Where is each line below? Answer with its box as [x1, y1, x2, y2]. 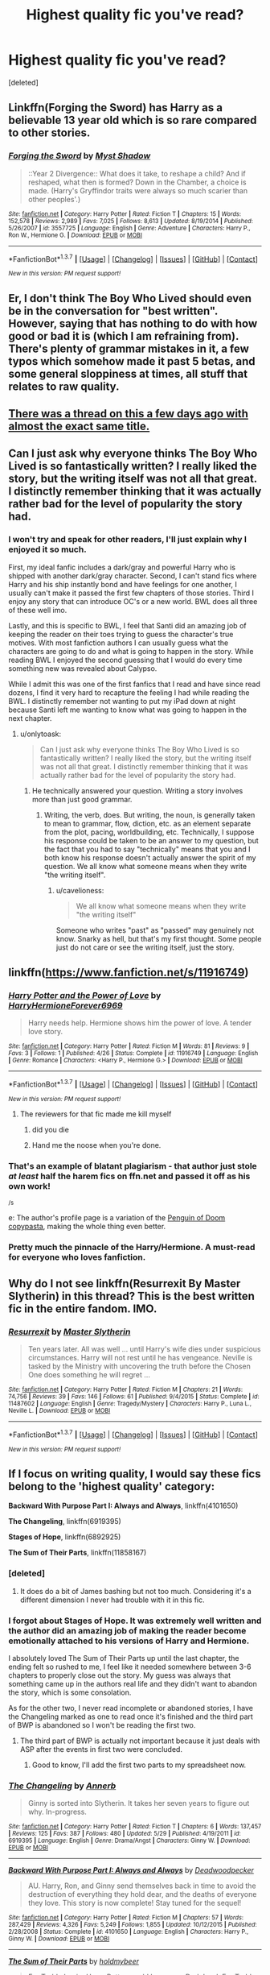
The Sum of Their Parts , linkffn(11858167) [8, 1548, 147, 1558]
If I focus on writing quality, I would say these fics [8, 1468, 261, 1481]
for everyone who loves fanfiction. [8, 1252, 146, 1263]
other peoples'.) [27, 194, 81, 204]
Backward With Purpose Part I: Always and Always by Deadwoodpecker [8, 1865, 255, 1875]
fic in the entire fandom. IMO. [8, 1302, 157, 1315]
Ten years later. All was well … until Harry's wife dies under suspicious [27, 1344, 261, 1354]
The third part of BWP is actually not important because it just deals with [19, 1736, 260, 1745]
